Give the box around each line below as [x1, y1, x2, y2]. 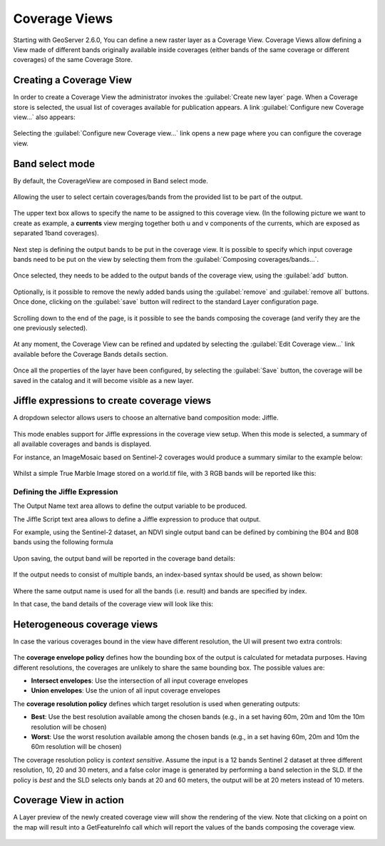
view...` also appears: [13, 113, 76, 121]
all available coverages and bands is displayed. [13, 439, 152, 449]
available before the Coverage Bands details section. [13, 350, 168, 358]
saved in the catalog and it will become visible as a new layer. [13, 376, 194, 384]
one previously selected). [13, 324, 88, 332]
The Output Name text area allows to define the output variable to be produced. [13, 501, 247, 510]
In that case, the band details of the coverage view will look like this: [13, 599, 214, 608]
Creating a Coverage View [13, 74, 132, 86]
